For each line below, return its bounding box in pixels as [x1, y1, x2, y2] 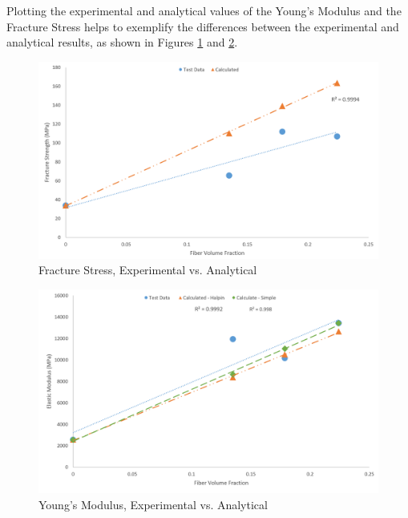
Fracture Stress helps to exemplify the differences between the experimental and [6, 18, 399, 34]
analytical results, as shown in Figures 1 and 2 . [6, 34, 238, 51]
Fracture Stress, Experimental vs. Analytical [38, 261, 257, 278]
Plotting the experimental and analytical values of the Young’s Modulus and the [6, 2, 402, 18]
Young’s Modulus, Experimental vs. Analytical [38, 496, 268, 512]
